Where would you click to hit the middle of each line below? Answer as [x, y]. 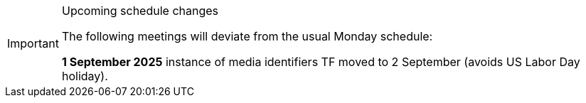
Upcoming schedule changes [140, 11]
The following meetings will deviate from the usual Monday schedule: [247, 36]
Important [33, 43]
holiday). [85, 76]
